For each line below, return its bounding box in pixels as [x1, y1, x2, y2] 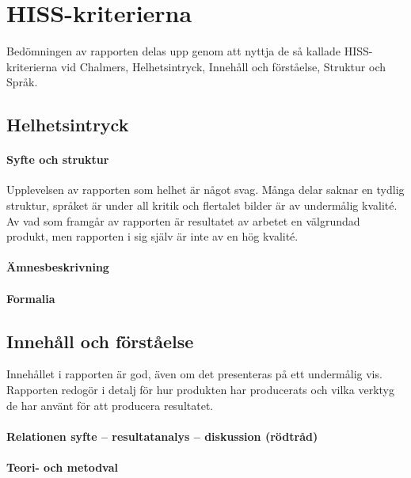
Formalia [6, 290, 55, 306]
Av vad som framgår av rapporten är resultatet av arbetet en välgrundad [6, 212, 360, 229]
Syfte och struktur [6, 151, 109, 168]
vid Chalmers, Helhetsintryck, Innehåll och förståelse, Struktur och [60, 58, 386, 74]
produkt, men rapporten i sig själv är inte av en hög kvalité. [6, 228, 299, 245]
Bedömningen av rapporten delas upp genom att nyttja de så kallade [6, 43, 341, 59]
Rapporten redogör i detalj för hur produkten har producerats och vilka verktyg [6, 381, 394, 398]
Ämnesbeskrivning [6, 259, 109, 275]
